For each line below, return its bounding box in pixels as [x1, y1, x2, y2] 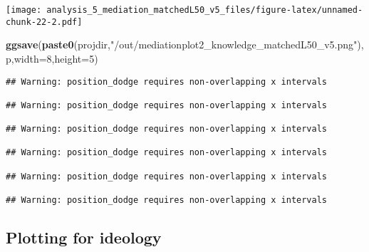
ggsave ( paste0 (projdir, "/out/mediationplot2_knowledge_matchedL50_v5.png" [6, 37, 358, 52]
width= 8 [14, 51, 52, 65]
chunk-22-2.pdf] [6, 16, 83, 27]
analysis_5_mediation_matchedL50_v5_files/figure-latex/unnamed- [46, 5, 363, 15]
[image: [6, 5, 42, 15]
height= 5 [54, 51, 95, 65]
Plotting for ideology [6, 226, 162, 248]
